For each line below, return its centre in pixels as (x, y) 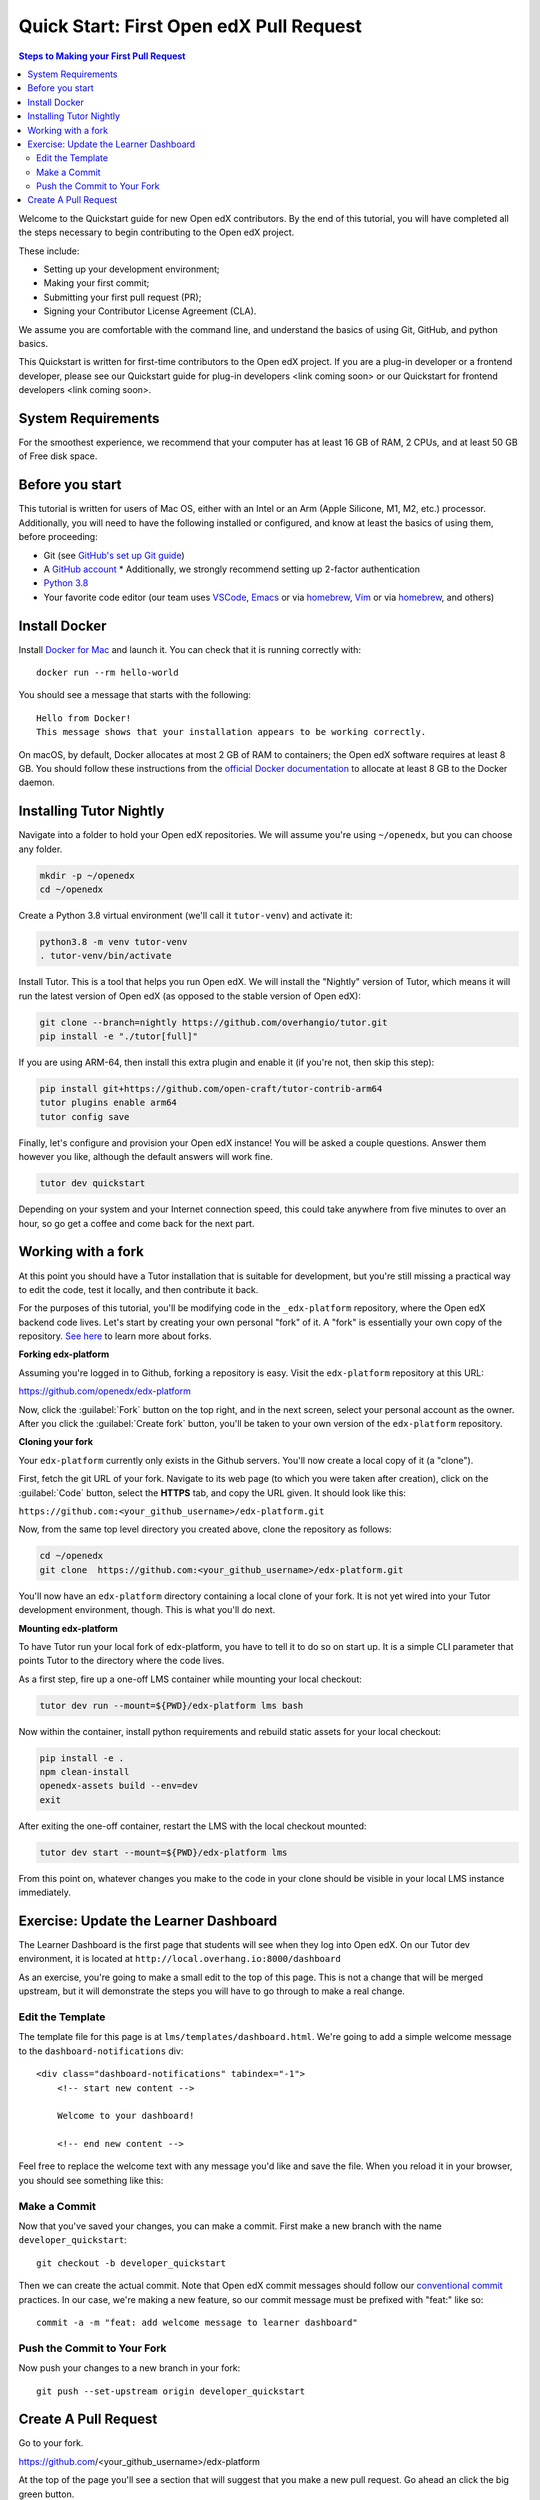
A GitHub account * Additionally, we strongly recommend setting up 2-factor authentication (231, 569)
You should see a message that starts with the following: (135, 695)
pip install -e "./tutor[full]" (119, 1036)
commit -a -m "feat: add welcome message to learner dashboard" (197, 2322)
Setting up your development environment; (131, 269)
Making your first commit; (96, 283)
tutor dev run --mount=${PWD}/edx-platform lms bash (171, 1705)
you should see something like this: (91, 2180)
